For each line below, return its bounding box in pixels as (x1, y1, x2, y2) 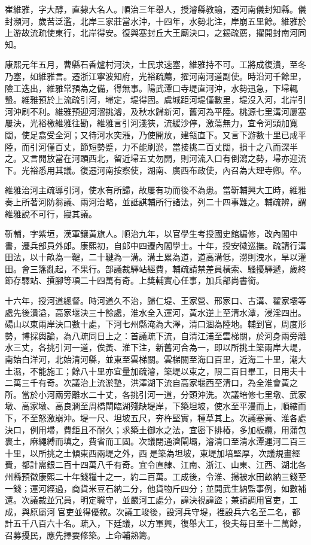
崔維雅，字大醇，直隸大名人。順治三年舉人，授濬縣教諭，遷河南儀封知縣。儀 (5, 3, 306, 15)
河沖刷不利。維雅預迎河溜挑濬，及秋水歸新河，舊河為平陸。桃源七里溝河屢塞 (5, 105, 306, 117)
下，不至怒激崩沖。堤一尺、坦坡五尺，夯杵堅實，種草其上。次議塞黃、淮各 (5, 412, 298, 424)
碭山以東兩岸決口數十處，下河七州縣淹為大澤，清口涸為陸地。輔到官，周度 (5, 318, 298, 330)
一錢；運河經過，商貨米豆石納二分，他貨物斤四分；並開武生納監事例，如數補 (5, 482, 306, 494)
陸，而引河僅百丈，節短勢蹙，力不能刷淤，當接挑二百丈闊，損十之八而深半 (5, 140, 298, 153)
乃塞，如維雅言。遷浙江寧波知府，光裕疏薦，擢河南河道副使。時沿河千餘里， (5, 69, 306, 82)
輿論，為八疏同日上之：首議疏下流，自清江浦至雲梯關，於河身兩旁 (38, 329, 298, 342)
